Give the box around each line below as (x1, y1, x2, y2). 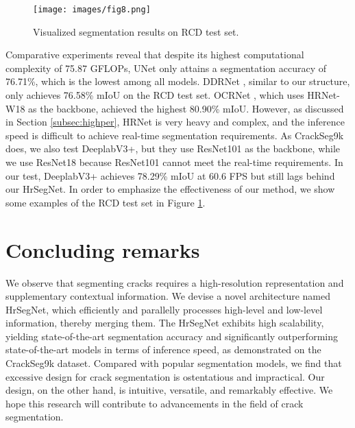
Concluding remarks (5, 235, 200, 263)
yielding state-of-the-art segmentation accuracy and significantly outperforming (5, 329, 338, 343)
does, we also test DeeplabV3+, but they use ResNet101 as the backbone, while (5, 141, 341, 156)
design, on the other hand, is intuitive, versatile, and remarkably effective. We (5, 383, 333, 397)
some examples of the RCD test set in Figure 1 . (5, 195, 206, 209)
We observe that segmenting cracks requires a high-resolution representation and (5, 275, 344, 289)
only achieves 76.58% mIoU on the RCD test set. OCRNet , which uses (5, 88, 304, 102)
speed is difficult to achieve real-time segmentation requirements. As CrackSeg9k (5, 128, 344, 142)
